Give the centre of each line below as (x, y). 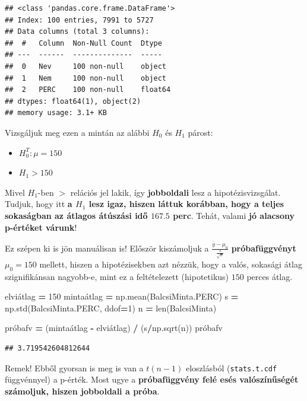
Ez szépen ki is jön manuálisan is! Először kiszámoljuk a (107, 248)
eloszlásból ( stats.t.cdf (231, 367)
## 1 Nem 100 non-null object (86, 78)
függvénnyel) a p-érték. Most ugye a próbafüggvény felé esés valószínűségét (152, 379)
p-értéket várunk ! (41, 227)
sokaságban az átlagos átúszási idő (76, 215)
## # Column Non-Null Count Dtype (83, 43)
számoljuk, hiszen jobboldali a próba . (82, 391)
